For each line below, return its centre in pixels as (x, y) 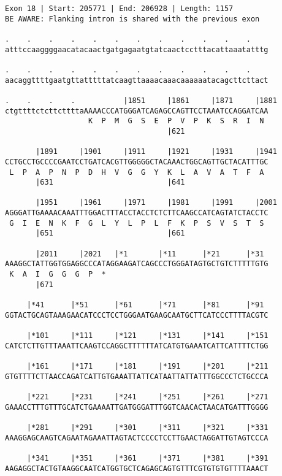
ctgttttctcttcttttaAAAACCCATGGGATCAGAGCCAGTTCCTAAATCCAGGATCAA (137, 111)
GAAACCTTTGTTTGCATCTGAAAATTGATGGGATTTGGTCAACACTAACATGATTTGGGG (137, 407)
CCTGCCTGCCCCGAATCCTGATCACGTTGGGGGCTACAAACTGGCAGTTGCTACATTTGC (137, 162)
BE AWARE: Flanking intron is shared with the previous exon (132, 19)
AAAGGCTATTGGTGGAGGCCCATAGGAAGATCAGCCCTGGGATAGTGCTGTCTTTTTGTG (137, 264)
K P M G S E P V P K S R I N (176, 121)
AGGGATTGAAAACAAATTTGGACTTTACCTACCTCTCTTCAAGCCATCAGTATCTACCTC (137, 213)
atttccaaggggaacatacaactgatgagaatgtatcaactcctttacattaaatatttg (137, 49)
